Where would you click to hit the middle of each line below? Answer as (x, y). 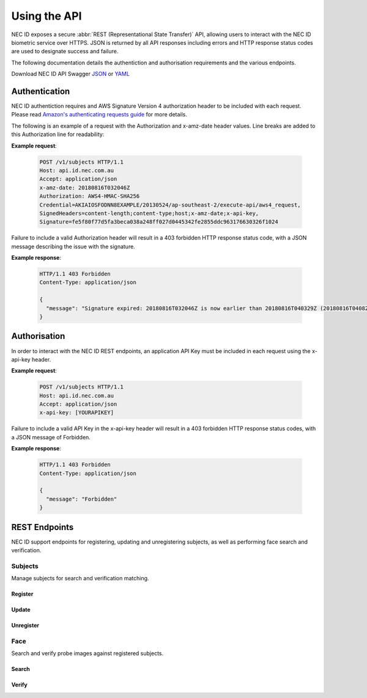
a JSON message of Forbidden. (51, 437)
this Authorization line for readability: (58, 134)
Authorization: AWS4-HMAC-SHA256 (90, 196)
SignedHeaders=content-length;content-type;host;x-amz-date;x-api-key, (149, 213)
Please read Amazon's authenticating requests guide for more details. (99, 115)
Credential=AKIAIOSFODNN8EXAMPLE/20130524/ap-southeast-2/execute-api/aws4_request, (170, 205)
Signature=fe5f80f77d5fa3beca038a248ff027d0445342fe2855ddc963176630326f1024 (159, 222)
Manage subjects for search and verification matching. (80, 579)
